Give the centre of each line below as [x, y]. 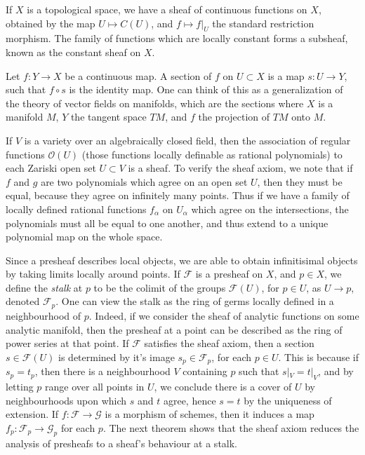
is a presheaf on [229, 274]
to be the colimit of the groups [160, 287]
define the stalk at [44, 287]
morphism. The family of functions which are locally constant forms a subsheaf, [177, 38]
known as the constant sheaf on [73, 52]
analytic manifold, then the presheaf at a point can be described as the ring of [174, 329]
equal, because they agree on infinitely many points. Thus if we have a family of [178, 195]
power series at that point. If [67, 343]
